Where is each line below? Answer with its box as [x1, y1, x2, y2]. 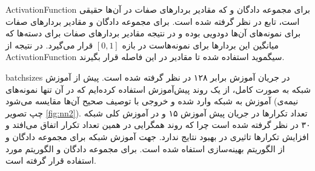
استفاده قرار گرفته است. [5, 154, 96, 167]
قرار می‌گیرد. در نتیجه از [5, 38, 93, 51]
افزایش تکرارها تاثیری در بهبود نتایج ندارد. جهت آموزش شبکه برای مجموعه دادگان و [5, 130, 309, 142]
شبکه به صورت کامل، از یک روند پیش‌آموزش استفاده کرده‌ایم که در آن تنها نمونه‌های [5, 82, 311, 95]
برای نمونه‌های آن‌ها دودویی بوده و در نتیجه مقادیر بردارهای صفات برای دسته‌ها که [5, 27, 301, 39]
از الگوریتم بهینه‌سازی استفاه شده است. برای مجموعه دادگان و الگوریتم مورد [5, 142, 285, 155]
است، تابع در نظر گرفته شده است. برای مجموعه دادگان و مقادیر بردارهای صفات [5, 15, 300, 27]
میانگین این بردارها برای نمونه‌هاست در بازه [122, 38, 279, 51]
